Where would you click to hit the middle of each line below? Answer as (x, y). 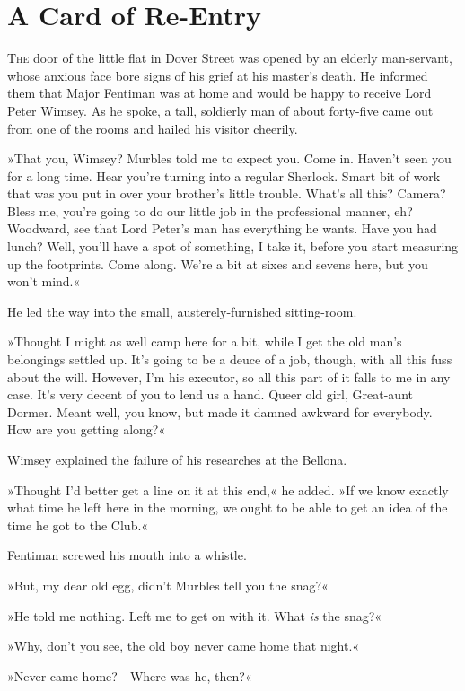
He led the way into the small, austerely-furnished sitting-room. (182, 311)
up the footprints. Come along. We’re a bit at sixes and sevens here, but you (218, 263)
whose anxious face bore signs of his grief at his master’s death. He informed (218, 75)
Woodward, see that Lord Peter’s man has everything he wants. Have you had (222, 228)
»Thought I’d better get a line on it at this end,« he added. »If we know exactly (228, 490)
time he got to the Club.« (78, 525)
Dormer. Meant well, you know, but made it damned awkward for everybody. (220, 411)
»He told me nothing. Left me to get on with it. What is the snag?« (195, 615)
